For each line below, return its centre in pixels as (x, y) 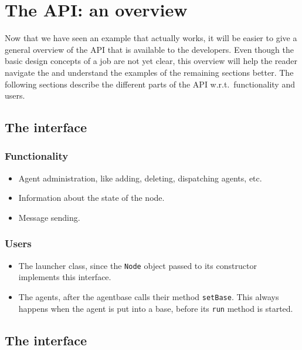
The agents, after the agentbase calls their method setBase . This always (149, 296)
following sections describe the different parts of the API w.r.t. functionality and (150, 84)
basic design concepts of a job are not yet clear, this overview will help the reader (151, 61)
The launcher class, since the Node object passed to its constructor (138, 265)
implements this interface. (65, 277)
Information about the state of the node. (91, 198)
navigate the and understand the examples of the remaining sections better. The (149, 72)
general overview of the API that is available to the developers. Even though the (149, 49)
